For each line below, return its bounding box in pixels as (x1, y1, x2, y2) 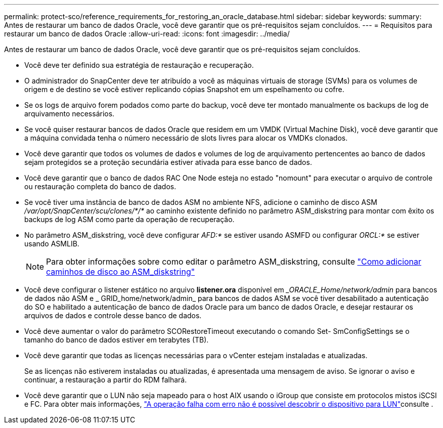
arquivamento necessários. (24, 109, 115, 118)
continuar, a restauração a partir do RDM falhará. (24, 375, 187, 384)
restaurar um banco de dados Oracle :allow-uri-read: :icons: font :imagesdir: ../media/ (4, 29, 290, 38)
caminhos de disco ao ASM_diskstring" (46, 267, 195, 277)
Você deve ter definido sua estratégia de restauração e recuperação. (24, 61, 254, 69)
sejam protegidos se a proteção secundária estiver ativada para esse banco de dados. (24, 158, 312, 166)
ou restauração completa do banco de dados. (24, 182, 176, 191)
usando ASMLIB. (24, 239, 79, 248)
